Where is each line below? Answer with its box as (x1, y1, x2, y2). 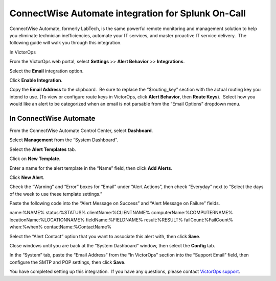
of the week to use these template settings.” (9, 191, 102, 197)
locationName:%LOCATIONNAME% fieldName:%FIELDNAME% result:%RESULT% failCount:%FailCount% (9, 217, 234, 223)
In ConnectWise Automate (9, 114, 96, 122)
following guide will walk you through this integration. (9, 40, 122, 46)
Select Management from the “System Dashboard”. (9, 137, 119, 143)
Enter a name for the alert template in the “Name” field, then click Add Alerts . (9, 165, 172, 171)
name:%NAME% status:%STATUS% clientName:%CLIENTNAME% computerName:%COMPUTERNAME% (9, 210, 233, 216)
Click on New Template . (9, 156, 61, 162)
